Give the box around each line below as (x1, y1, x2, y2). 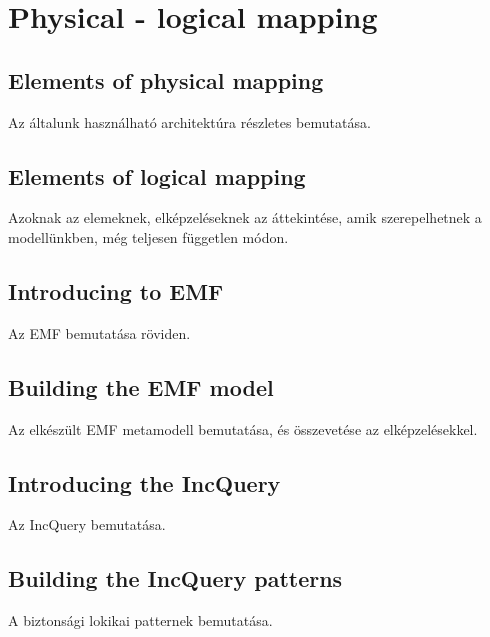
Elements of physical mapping (8, 64, 324, 95)
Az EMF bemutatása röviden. (8, 322, 191, 343)
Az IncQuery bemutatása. (8, 514, 166, 535)
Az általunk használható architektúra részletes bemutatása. (8, 111, 371, 132)
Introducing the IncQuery (8, 467, 281, 498)
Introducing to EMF (8, 275, 224, 306)
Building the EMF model (8, 371, 274, 402)
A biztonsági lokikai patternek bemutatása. (8, 610, 273, 631)
